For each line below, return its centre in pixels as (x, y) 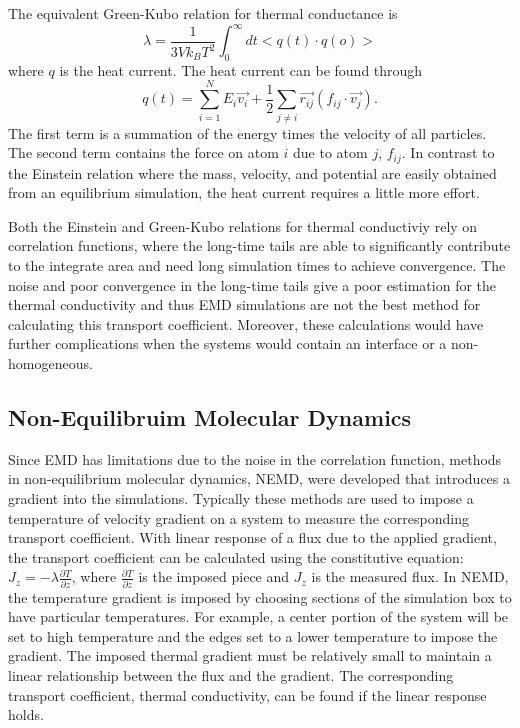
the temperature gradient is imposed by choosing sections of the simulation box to (260, 596)
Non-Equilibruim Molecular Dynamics (210, 416)
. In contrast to (448, 152)
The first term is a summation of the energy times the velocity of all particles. (247, 132)
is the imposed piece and (214, 576)
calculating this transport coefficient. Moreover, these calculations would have (246, 323)
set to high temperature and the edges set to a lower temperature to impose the (253, 635)
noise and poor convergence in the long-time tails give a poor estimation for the (252, 284)
